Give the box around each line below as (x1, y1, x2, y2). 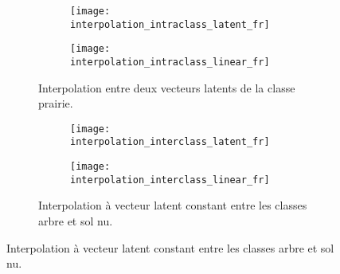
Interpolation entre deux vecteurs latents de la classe (38, 79, 295, 96)
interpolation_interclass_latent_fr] (70, 136, 270, 148)
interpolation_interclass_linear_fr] (70, 174, 270, 186)
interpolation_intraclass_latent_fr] (70, 18, 270, 30)
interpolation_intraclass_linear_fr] (70, 56, 270, 68)
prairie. (38, 95, 73, 112)
